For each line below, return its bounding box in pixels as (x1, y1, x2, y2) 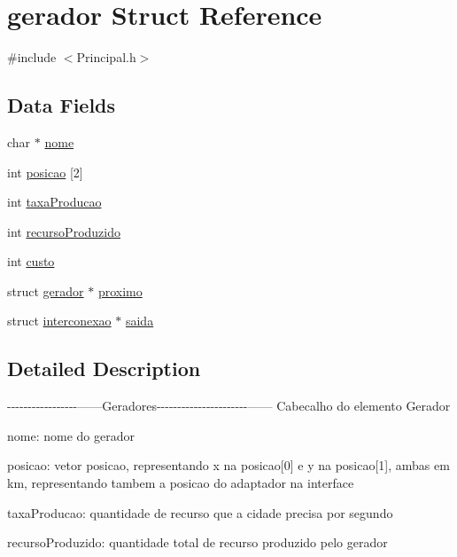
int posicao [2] (7, 162, 83, 181)
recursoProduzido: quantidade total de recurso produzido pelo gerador (7, 533, 388, 552)
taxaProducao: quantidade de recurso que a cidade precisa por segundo (7, 503, 393, 522)
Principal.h (76, 48, 136, 67)
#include (7, 48, 57, 67)
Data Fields (7, 91, 116, 119)
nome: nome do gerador (7, 426, 135, 444)
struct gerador (7, 281, 84, 300)
